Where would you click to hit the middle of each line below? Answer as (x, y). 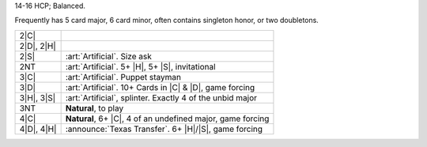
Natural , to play (94, 108)
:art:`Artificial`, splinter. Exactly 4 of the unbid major (161, 97)
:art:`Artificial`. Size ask (108, 56)
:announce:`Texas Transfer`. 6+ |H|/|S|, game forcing (164, 129)
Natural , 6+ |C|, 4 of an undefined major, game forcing (167, 119)
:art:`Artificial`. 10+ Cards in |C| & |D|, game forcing (160, 87)
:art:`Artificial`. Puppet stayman (123, 77)
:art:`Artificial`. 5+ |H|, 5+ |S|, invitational (141, 66)
